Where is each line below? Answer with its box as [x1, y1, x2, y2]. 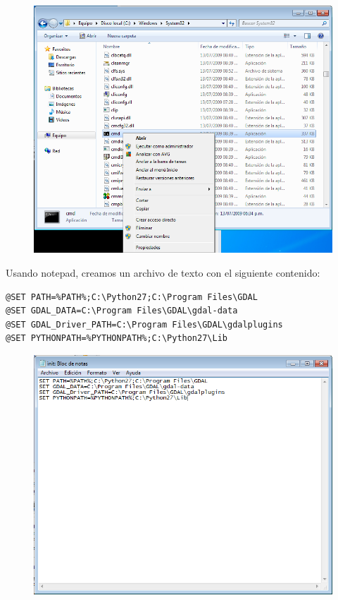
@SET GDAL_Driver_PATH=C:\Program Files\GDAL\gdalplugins [6, 319, 283, 330]
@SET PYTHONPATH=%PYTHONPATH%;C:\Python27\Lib [6, 333, 227, 344]
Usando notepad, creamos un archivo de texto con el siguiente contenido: [6, 265, 320, 280]
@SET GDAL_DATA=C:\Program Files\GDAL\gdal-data [6, 306, 238, 316]
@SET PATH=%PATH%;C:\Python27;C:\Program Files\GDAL [6, 292, 258, 302]
